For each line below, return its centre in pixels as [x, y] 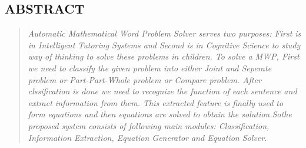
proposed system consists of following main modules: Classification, [149, 125]
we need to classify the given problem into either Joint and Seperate [150, 68]
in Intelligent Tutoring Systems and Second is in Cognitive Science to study [164, 45]
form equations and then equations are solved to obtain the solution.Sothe [160, 114]
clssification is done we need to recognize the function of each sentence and [162, 91]
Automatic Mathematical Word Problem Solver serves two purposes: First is [164, 33]
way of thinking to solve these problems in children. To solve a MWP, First [164, 56]
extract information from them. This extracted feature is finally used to [156, 102]
